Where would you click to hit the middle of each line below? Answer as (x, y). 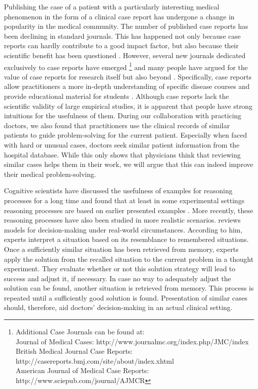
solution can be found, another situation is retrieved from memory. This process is (129, 288)
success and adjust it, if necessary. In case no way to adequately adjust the (118, 278)
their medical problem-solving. (50, 174)
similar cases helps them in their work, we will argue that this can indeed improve (129, 164)
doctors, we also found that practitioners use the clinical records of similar (117, 125)
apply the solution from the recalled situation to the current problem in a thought (129, 259)
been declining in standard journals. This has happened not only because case (122, 36)
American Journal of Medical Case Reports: (82, 370)
